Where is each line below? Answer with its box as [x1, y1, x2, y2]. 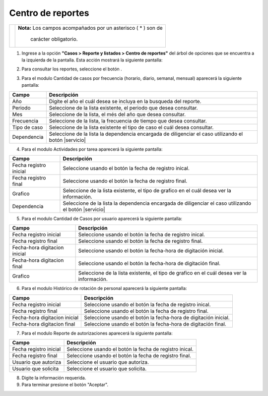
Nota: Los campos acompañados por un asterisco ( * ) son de [18, 24, 163, 31]
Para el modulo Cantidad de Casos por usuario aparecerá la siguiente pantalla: [21, 216, 182, 222]
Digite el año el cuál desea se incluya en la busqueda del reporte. [49, 98, 201, 105]
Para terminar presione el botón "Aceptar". [21, 382, 109, 388]
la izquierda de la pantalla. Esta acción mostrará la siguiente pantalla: [21, 57, 163, 63]
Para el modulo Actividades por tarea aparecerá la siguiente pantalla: [21, 146, 163, 152]
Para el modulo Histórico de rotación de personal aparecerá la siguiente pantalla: [21, 285, 187, 291]
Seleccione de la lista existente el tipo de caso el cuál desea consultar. [49, 124, 214, 131]
